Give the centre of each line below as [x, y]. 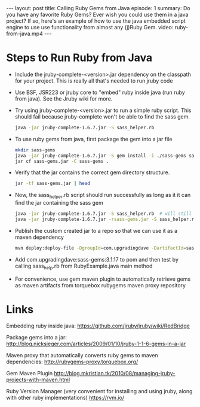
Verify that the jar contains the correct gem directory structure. [92, 172]
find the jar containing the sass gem [59, 203]
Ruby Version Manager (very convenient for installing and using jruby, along [99, 391]
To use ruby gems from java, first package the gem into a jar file [93, 139]
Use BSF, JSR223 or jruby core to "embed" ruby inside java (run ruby [100, 92]
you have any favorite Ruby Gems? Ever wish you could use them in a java [97, 14]
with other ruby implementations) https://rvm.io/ [65, 398]
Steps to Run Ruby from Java [79, 58]
